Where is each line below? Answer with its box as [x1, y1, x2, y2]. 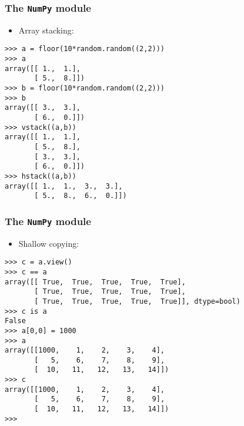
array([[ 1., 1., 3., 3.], [5, 182, 123, 190]
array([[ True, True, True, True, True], [5, 277, 186, 286]
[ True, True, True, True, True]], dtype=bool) [34, 297, 240, 306]
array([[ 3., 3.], [5, 103, 81, 112]
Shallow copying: [18, 237, 79, 249]
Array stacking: [18, 24, 74, 36]
